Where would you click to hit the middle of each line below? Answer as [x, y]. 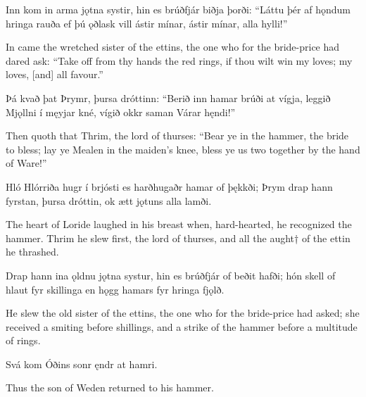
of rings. [23, 340]
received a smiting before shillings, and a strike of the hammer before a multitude [182, 326]
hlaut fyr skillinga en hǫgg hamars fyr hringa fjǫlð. [115, 289]
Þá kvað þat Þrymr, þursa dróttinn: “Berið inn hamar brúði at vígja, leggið [168, 97]
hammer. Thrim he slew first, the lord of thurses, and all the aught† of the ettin [178, 238]
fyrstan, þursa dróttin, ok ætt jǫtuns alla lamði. [109, 200]
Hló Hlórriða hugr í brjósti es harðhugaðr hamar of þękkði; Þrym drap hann [169, 186]
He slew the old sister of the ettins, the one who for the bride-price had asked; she [183, 313]
